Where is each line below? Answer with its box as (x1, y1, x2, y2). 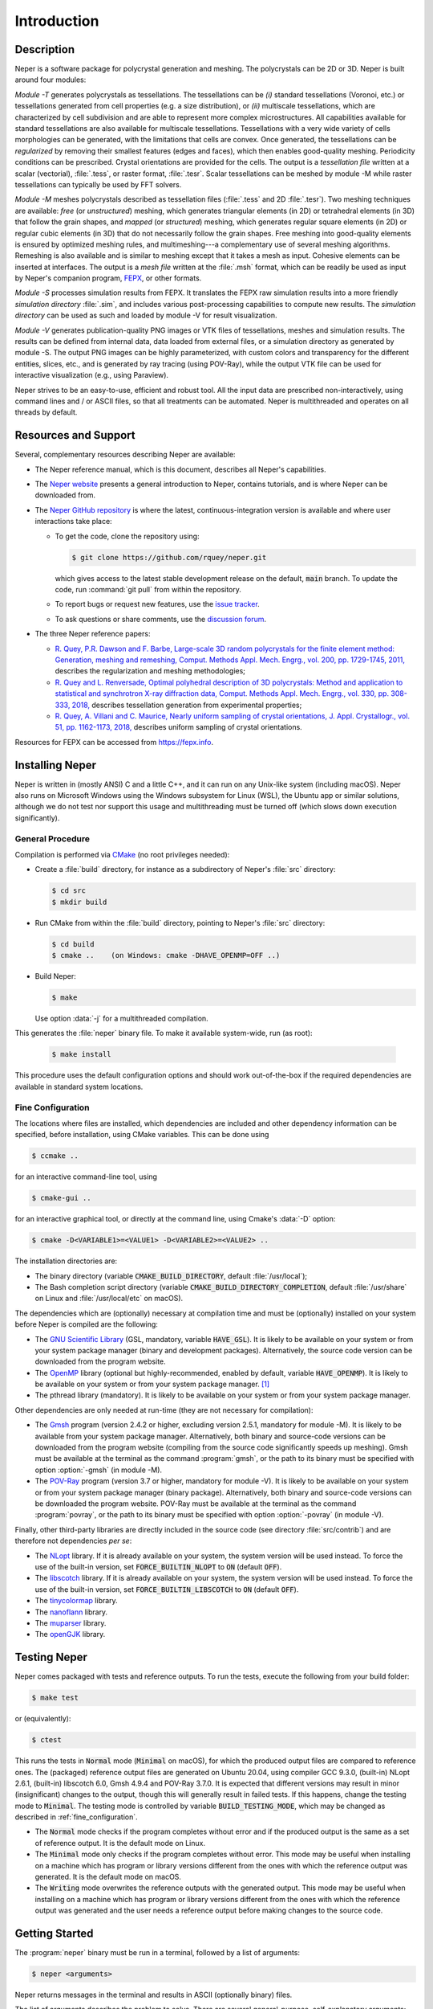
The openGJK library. (34, 1630, 106, 1639)
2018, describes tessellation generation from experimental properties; (71, 700, 302, 710)
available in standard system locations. (14, 1082, 144, 1091)
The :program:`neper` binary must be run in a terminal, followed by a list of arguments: (14, 1948, 301, 1958)
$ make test (31, 1693, 79, 1703)
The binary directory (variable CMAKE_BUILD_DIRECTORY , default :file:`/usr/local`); (34, 1270, 308, 1281)
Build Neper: (34, 972, 76, 981)
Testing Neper (14, 1651, 88, 1664)
